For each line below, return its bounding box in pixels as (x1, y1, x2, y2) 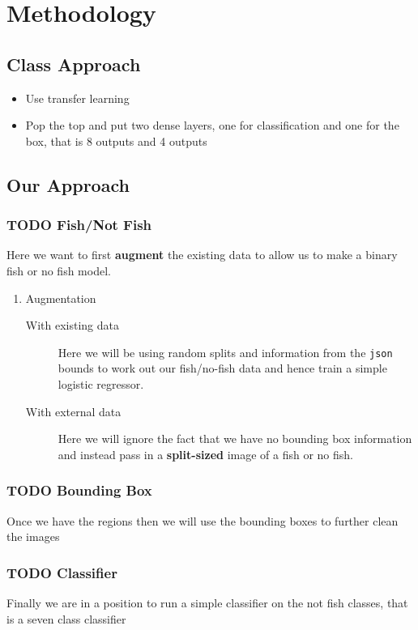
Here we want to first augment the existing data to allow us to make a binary (6, 246, 398, 263)
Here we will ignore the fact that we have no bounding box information (58, 430, 412, 447)
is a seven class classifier (6, 610, 126, 627)
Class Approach (6, 51, 141, 76)
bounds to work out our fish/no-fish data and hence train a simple (58, 360, 387, 377)
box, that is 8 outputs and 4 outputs (25, 132, 207, 149)
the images (6, 528, 60, 545)
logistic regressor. (58, 375, 144, 392)
